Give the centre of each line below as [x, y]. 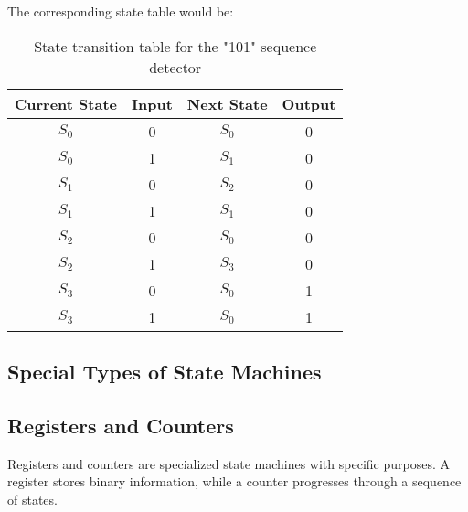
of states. [32, 499]
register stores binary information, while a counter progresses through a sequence [234, 481]
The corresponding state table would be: [121, 11]
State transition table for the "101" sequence [175, 46]
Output [309, 103]
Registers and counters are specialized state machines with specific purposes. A [229, 463]
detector [175, 67]
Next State [227, 103]
